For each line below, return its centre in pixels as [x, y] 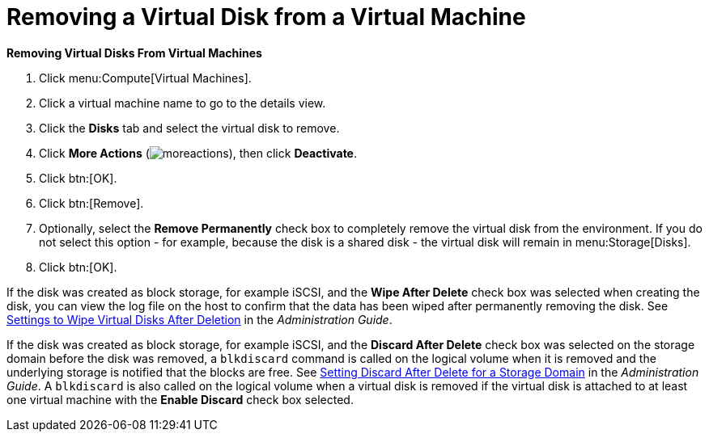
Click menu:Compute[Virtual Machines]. [145, 78]
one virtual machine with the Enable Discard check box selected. [180, 399]
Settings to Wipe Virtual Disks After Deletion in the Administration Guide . [200, 319]
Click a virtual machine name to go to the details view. [183, 103]
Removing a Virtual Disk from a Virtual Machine [266, 17]
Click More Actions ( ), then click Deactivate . [198, 153]
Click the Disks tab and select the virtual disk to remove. [189, 128]
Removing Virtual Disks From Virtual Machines [134, 53]
